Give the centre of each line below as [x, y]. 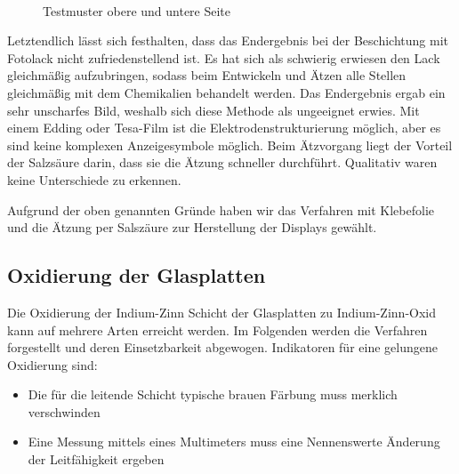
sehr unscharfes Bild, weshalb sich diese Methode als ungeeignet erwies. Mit [213, 110]
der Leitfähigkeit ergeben [96, 459]
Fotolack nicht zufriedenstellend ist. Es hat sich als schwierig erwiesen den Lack [224, 57]
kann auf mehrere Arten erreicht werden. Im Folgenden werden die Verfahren [217, 329]
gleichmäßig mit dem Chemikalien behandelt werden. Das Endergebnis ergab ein [226, 92]
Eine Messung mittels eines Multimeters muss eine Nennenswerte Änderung [234, 442]
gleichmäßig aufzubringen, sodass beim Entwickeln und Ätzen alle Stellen [207, 75]
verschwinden [64, 411]
